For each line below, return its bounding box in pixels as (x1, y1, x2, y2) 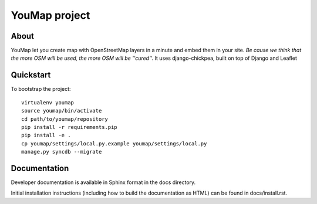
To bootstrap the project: (11, 86, 71, 93)
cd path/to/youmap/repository (21, 115, 109, 123)
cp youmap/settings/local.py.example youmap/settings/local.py (21, 140, 207, 147)
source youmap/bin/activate (21, 107, 102, 114)
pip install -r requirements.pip (21, 124, 117, 130)
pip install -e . (21, 132, 71, 139)
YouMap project (11, 9, 90, 22)
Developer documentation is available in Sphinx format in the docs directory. (11, 179, 196, 186)
